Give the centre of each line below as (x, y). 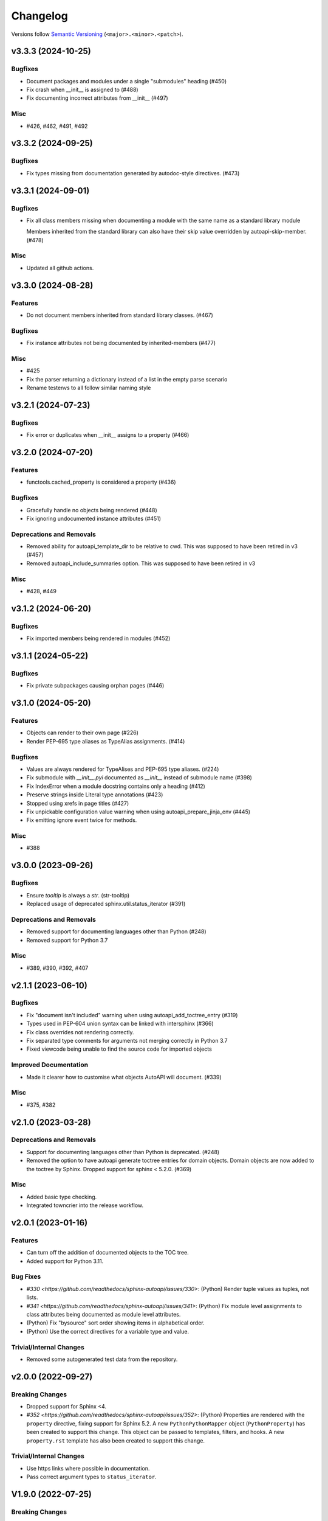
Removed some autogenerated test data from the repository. (102, 1359)
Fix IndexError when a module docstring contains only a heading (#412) (116, 786)
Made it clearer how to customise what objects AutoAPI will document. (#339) (124, 1077)
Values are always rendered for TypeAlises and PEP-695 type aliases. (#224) (123, 769)
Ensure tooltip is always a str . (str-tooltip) (78, 895)
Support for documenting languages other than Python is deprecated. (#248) (123, 1152)
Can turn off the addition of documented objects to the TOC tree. (108, 1253)
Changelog (39, 16)
